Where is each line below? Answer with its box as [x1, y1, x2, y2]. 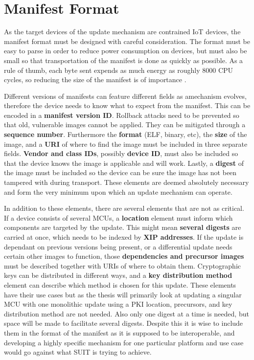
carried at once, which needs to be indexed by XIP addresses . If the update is [4, 232, 244, 242]
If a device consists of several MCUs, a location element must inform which [4, 212, 233, 223]
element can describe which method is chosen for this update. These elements [4, 279, 236, 290]
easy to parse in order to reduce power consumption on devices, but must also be [4, 45, 247, 56]
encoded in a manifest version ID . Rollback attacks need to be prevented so [4, 110, 239, 120]
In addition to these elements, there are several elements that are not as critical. [4, 203, 244, 213]
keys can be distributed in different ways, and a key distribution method [4, 270, 232, 280]
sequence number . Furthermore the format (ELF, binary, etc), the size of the [4, 129, 247, 139]
